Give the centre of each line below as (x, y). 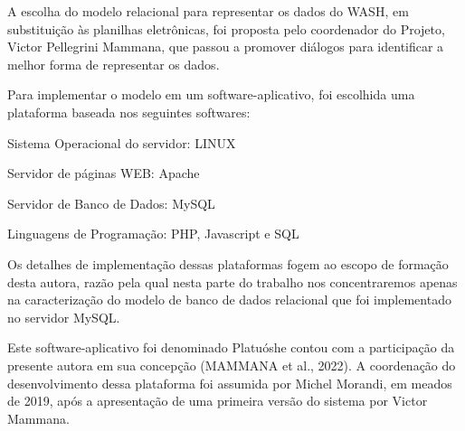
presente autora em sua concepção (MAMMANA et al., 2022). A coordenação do (232, 365)
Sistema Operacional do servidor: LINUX (122, 142)
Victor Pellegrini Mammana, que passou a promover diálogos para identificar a (226, 47)
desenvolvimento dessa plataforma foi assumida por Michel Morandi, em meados (230, 383)
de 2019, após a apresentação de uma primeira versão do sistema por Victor (218, 401)
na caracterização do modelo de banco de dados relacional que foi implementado (229, 300)
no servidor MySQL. (64, 317)
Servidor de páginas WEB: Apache (104, 173)
